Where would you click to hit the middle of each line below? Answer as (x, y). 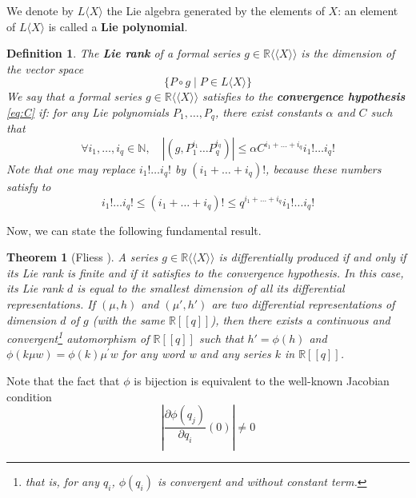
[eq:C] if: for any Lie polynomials (88, 112)
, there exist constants (269, 112)
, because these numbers (324, 169)
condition (29, 396)
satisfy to (29, 187)
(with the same (128, 319)
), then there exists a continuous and (300, 319)
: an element (368, 10)
